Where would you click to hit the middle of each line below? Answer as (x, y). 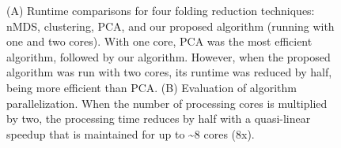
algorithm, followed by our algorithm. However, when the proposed (169, 56)
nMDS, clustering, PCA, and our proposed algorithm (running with (170, 26)
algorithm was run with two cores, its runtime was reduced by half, (169, 72)
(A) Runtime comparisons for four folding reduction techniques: (161, 10)
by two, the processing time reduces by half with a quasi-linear (159, 118)
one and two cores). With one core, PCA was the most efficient (159, 41)
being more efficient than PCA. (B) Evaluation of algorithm (152, 87)
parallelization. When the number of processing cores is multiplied (167, 103)
